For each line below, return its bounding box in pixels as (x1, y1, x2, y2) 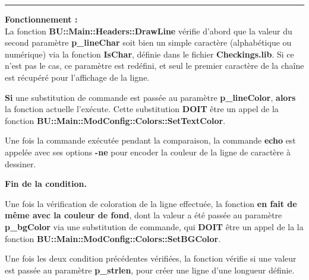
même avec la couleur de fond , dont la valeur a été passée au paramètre (5, 209, 282, 221)
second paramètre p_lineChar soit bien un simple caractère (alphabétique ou (5, 36, 292, 49)
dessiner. (5, 157, 36, 170)
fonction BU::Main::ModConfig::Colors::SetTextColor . (5, 114, 226, 126)
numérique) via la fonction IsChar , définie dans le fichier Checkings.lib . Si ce (5, 47, 294, 60)
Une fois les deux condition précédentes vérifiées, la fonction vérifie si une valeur (5, 252, 297, 265)
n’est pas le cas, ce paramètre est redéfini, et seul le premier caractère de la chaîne (5, 59, 304, 72)
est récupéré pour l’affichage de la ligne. (5, 71, 150, 83)
